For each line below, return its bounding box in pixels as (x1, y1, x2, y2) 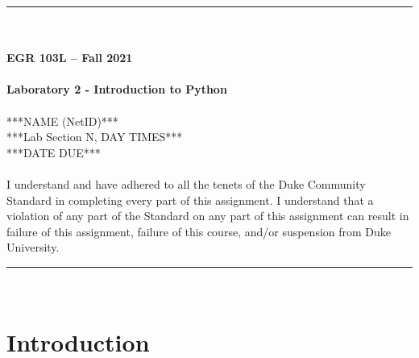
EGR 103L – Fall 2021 (6, 49, 133, 66)
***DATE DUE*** (6, 144, 101, 160)
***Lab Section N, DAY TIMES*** (6, 128, 183, 145)
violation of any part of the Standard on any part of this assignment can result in (6, 207, 409, 224)
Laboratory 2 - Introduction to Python (6, 81, 227, 98)
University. (6, 239, 60, 256)
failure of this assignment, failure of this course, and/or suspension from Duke (6, 223, 392, 239)
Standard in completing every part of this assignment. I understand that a (6, 191, 374, 208)
